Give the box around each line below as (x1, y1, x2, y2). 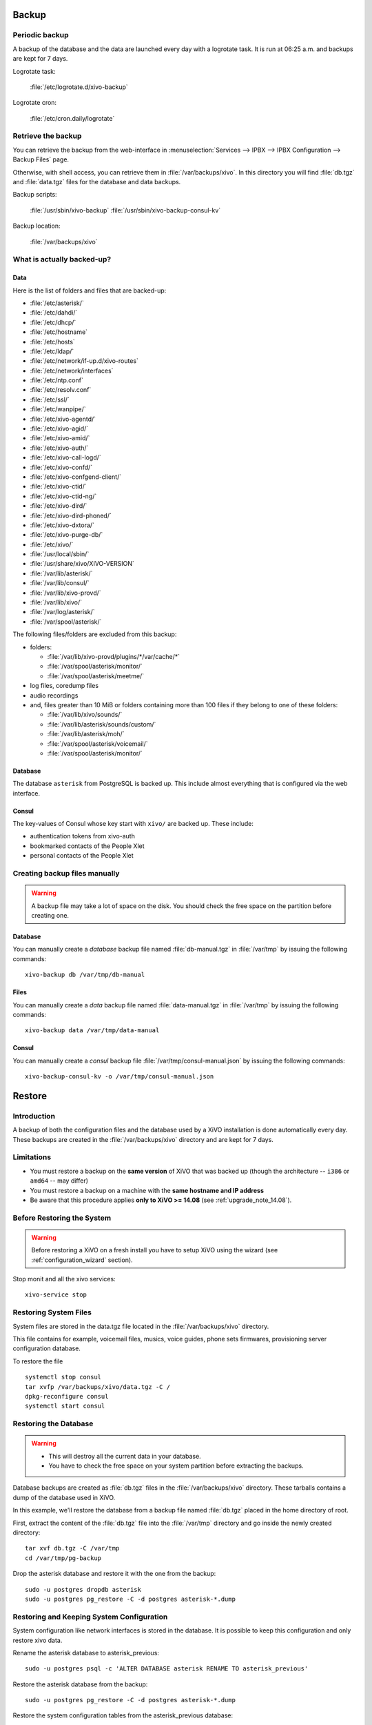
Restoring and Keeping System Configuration (12, 1612, 168, 1621)
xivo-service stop (25, 1291, 87, 1299)
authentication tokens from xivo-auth (30, 832, 136, 840)
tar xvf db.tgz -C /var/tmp (25, 1544, 120, 1552)
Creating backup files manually (12, 869, 120, 878)
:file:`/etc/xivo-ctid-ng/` (30, 492, 97, 500)
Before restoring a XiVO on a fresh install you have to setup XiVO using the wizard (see (31, 1246, 278, 1254)
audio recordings (30, 691, 79, 700)
